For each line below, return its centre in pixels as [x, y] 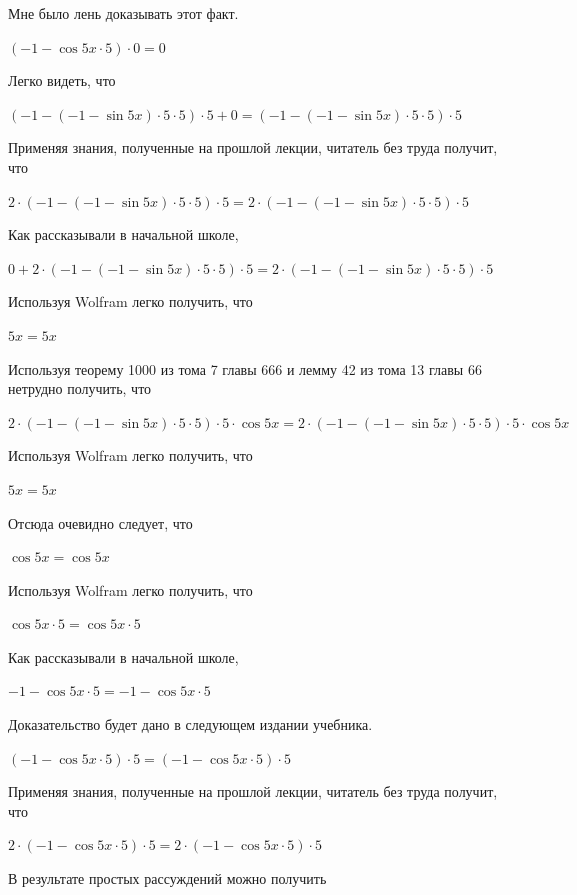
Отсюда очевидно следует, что [100, 522]
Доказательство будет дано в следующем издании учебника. [190, 724]
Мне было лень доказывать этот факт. [123, 13]
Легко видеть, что [62, 80]
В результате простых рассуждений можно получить [167, 878]
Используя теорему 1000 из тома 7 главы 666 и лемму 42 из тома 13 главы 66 [245, 368]
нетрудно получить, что [80, 388]
